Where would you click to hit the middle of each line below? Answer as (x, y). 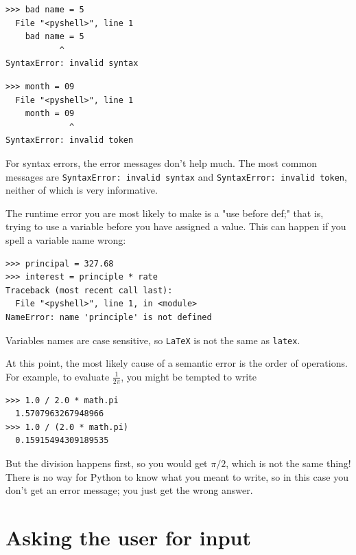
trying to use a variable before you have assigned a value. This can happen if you (176, 226)
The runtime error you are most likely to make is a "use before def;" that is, (165, 213)
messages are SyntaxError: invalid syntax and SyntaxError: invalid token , (176, 176)
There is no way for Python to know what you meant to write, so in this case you (177, 476)
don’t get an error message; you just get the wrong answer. (129, 490)
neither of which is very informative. (82, 190)
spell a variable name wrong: (66, 239)
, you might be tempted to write (189, 376)
